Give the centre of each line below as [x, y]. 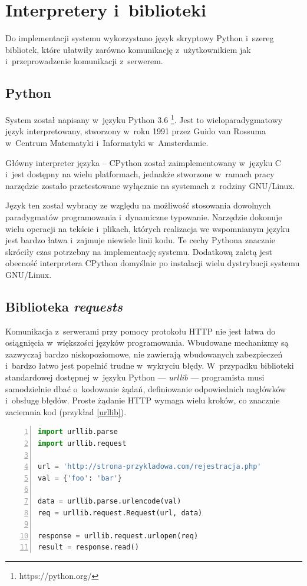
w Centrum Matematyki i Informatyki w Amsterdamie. [107, 142]
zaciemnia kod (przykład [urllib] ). [66, 411]
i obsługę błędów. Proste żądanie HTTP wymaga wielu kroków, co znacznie [143, 400]
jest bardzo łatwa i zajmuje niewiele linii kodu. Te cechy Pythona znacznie [141, 240]
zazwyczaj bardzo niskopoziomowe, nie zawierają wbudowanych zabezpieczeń [144, 354]
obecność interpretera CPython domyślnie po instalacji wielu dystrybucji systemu [153, 263]
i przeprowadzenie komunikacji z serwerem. [84, 61]
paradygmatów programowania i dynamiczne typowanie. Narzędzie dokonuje [144, 216]
